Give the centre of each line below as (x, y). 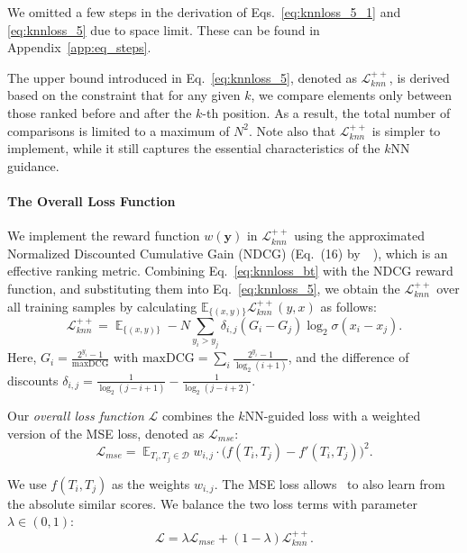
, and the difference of (348, 357)
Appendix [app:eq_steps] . (79, 47)
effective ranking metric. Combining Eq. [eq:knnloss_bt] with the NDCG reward (230, 271)
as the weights (151, 483)
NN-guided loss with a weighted (333, 415)
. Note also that (293, 130)
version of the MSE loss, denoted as (106, 433)
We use (27, 483)
